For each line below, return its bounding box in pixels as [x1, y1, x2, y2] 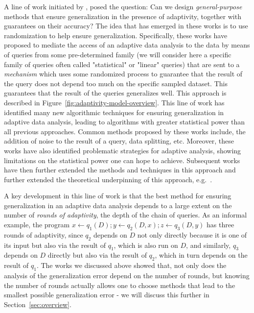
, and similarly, [186, 240, 231, 250]
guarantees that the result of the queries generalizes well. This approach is [4, 88, 227, 98]
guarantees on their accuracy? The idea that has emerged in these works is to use [4, 21, 248, 31]
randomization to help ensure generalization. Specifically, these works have [4, 30, 228, 40]
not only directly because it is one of [137, 229, 247, 240]
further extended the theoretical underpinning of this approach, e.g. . [4, 174, 212, 184]
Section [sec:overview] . [4, 299, 71, 309]
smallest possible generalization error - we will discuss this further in [4, 289, 209, 300]
